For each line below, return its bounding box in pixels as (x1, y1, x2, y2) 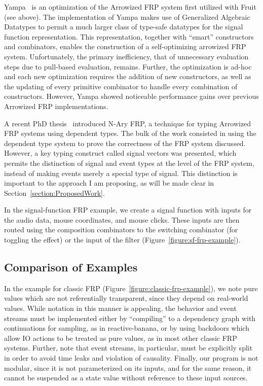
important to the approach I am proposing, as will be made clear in (4, 178, 214, 188)
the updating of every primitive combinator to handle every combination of (4, 81, 238, 91)
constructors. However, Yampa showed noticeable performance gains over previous (4, 91, 259, 101)
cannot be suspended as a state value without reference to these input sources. (4, 372, 248, 383)
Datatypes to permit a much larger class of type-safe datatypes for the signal (4, 21, 243, 32)
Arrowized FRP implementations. (4, 100, 108, 111)
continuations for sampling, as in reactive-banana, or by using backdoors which (4, 323, 249, 333)
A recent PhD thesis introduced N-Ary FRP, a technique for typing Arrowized (4, 118, 251, 128)
